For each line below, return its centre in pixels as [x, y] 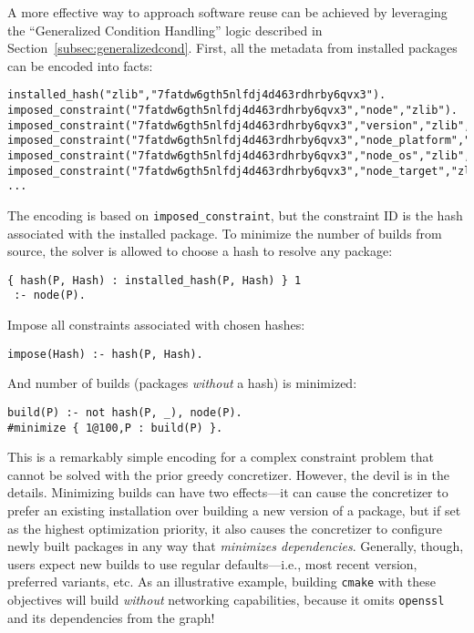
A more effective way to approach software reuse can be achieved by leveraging [227, 12]
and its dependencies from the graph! [111, 617]
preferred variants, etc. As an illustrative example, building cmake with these [222, 582]
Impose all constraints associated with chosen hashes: [156, 325]
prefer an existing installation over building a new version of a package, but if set [234, 510]
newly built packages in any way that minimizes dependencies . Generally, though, [236, 546]
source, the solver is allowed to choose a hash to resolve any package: [200, 251]
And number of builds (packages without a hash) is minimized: [182, 383]
